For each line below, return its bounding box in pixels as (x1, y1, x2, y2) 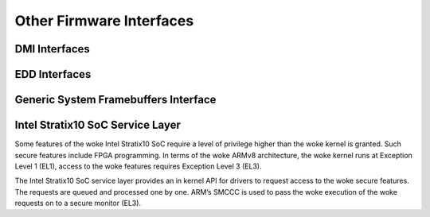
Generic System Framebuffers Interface (14, 93, 217, 107)
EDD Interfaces (14, 68, 92, 81)
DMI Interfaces (14, 42, 91, 56)
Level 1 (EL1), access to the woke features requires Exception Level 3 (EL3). (14, 161, 262, 171)
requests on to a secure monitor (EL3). (14, 199, 142, 208)
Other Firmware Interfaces (14, 12, 194, 29)
